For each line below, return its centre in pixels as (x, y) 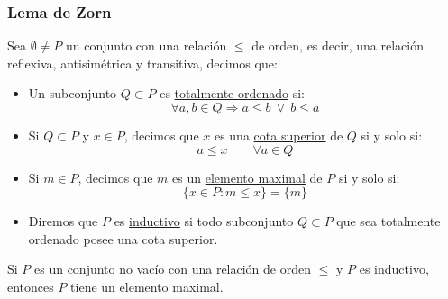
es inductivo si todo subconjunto (204, 221)
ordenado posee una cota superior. (123, 238)
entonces (31, 286)
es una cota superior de (279, 135)
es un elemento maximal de (247, 177)
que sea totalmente (389, 221)
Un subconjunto (73, 93)
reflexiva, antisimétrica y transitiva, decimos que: (142, 63)
